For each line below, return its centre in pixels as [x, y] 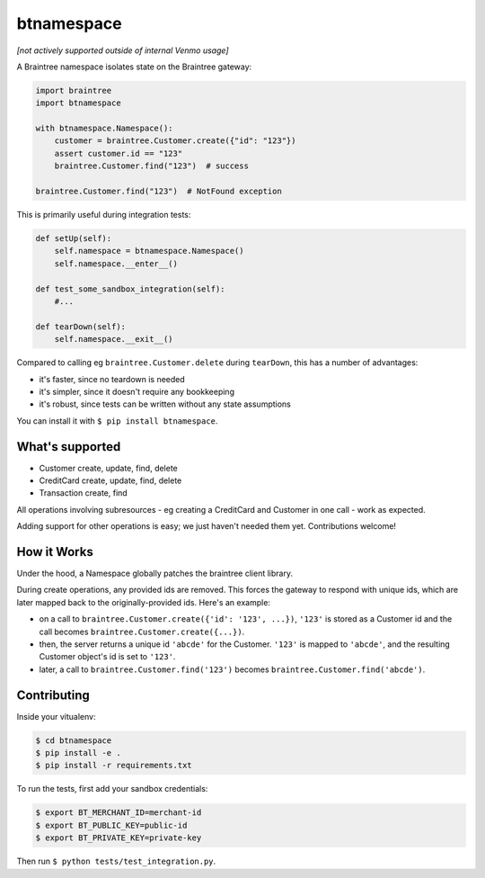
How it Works [55, 552]
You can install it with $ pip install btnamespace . [117, 421]
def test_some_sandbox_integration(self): [130, 289]
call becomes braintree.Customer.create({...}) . [142, 632]
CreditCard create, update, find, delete [110, 480]
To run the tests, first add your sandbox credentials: [112, 789]
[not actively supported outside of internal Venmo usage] [123, 50]
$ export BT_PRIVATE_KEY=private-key [119, 838]
